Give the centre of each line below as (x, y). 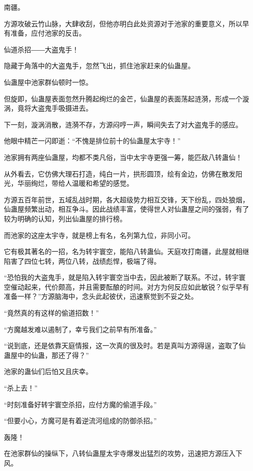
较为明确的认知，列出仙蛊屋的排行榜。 (65, 218)
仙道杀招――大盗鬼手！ (41, 49)
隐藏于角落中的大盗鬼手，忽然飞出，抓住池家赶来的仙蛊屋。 (99, 66)
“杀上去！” (21, 388)
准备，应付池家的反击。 (48, 33)
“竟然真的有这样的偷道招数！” (52, 313)
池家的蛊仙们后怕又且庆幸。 (48, 371)
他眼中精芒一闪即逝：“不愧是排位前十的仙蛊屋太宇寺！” (92, 141)
